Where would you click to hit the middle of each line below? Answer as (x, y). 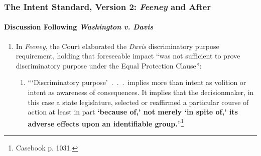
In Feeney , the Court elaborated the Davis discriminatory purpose (117, 46)
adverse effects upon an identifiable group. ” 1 (106, 122)
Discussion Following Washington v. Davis (79, 27)
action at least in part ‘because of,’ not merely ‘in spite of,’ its (133, 112)
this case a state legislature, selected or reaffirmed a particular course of (138, 102)
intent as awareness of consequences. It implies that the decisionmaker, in (141, 92)
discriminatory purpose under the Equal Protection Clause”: (109, 65)
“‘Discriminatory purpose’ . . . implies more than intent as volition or (137, 82)
